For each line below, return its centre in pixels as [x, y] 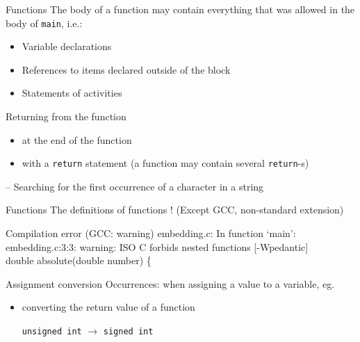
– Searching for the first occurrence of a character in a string [135, 186]
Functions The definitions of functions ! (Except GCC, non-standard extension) [175, 210]
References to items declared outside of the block [126, 69]
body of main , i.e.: [44, 23]
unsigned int [52, 332]
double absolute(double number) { [79, 260]
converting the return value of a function [108, 307]
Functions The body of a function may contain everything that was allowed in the [180, 9]
